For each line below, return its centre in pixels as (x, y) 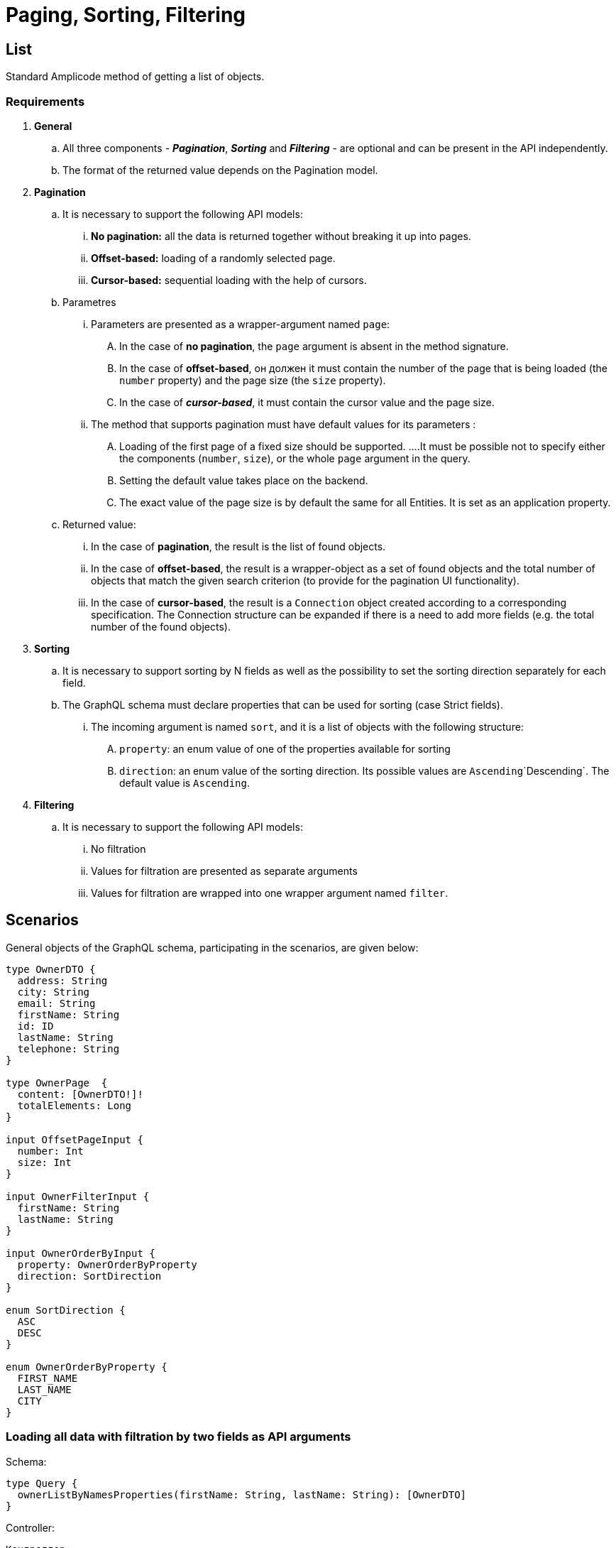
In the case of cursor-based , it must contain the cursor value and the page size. (307, 402)
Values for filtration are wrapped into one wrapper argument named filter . (270, 893)
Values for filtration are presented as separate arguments (224, 871)
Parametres (89, 302)
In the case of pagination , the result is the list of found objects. (238, 546)
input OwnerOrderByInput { (81, 1253)
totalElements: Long (75, 1105)
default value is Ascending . (185, 783)
